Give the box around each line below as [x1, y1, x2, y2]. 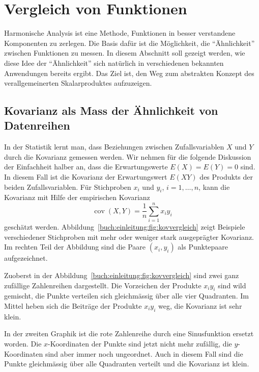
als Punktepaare [178, 241, 228, 252]
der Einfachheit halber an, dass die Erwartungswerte [4, 161, 168, 172]
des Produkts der [199, 171, 253, 182]
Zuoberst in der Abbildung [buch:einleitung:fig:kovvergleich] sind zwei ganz [4, 269, 239, 280]
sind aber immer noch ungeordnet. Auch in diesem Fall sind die [45, 348, 243, 359]
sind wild [218, 280, 246, 290]
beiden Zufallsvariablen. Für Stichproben [4, 181, 131, 192]
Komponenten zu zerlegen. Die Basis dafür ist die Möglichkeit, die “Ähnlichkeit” [4, 37, 255, 48]
